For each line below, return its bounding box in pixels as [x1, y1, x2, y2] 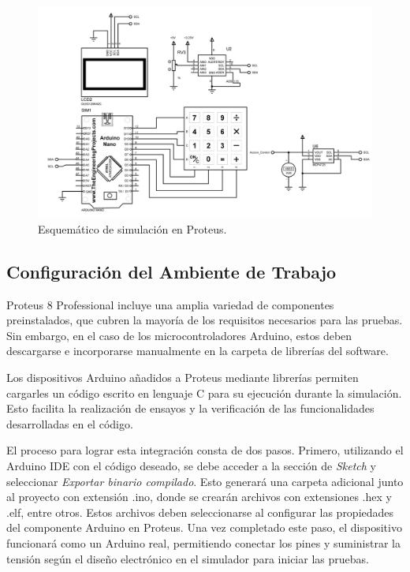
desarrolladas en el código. [6, 415, 133, 432]
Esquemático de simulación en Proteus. [38, 220, 227, 237]
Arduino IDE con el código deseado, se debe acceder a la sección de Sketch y [6, 458, 376, 474]
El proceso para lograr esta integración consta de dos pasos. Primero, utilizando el [6, 442, 404, 458]
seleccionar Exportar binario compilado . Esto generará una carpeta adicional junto [6, 473, 404, 489]
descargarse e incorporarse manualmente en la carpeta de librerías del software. [6, 342, 389, 359]
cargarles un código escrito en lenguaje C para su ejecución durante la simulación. [6, 384, 402, 401]
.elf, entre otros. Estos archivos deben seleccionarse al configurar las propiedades [6, 503, 394, 520]
